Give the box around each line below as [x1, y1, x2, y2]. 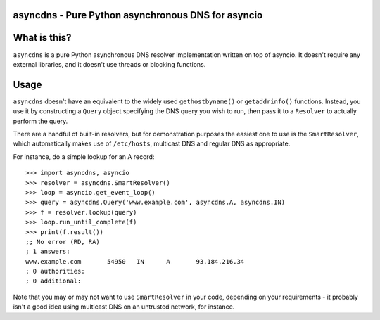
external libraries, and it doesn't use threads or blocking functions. [13, 60, 206, 68]
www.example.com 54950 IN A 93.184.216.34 [25, 257, 245, 265]
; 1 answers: [25, 248, 70, 256]
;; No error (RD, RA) [25, 238, 100, 245]
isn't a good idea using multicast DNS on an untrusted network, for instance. [13, 302, 235, 311]
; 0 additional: [25, 277, 82, 285]
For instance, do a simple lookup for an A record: [13, 152, 155, 161]
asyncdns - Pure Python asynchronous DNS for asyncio [13, 9, 263, 21]
